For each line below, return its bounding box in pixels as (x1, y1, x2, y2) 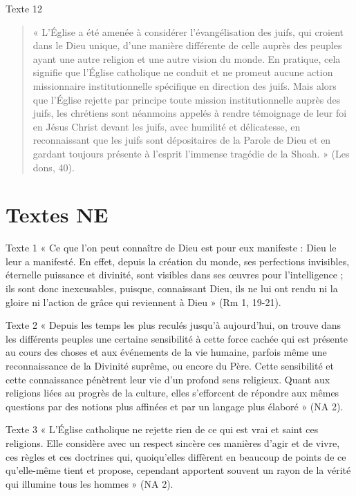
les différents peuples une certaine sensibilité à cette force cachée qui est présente (6, 331, 348, 345)
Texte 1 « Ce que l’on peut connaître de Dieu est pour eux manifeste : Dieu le (6, 240, 337, 255)
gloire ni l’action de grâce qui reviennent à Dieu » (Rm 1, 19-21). (6, 294, 281, 309)
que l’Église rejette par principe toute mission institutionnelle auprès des (32, 92, 341, 106)
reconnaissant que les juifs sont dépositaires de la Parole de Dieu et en (32, 133, 331, 147)
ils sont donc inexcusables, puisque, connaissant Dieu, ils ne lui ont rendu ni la (6, 281, 338, 296)
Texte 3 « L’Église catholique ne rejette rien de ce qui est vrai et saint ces (6, 422, 319, 437)
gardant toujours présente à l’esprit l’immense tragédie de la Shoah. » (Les (32, 146, 350, 160)
